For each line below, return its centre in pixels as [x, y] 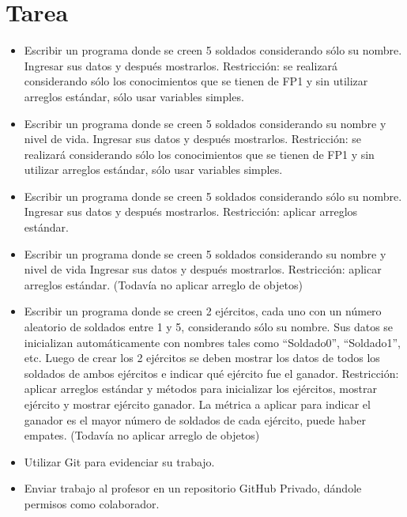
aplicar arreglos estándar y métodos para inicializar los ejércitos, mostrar [200, 389]
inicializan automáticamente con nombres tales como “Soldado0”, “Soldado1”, [212, 342]
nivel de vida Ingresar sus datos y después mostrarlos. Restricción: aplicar [203, 269]
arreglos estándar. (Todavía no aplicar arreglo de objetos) [163, 284]
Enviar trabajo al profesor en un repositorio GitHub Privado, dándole [193, 488]
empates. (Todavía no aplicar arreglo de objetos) [142, 435]
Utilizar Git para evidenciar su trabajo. [119, 461]
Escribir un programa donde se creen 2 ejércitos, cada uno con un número [203, 311]
